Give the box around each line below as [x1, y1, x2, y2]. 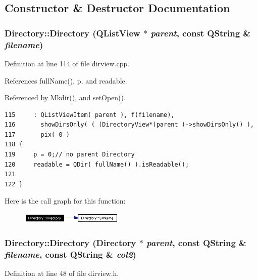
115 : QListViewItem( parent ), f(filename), [5, 111, 175, 118]
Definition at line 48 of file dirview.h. [5, 267, 119, 278]
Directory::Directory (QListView [5, 26, 140, 39]
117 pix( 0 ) [5, 131, 70, 138]
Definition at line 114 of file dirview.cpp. [5, 58, 130, 68]
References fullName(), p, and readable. [5, 75, 127, 86]
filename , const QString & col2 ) [5, 248, 136, 260]
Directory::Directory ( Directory [5, 236, 136, 249]
